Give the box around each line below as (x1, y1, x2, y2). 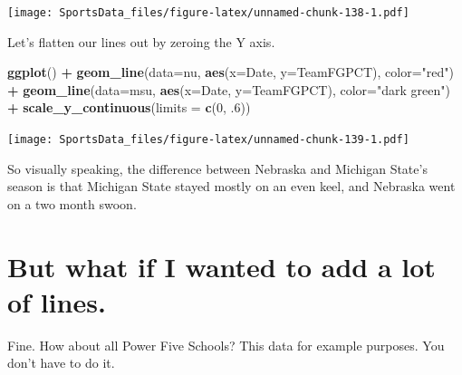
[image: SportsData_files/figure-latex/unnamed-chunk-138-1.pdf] (7, 6, 409, 19)
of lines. (7, 283, 106, 320)
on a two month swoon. (7, 194, 137, 213)
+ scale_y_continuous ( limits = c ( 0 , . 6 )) (7, 98, 251, 117)
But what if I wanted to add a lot (7, 247, 436, 284)
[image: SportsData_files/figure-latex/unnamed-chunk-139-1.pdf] (7, 133, 409, 147)
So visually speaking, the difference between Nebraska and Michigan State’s (7, 159, 428, 178)
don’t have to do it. (7, 353, 115, 372)
